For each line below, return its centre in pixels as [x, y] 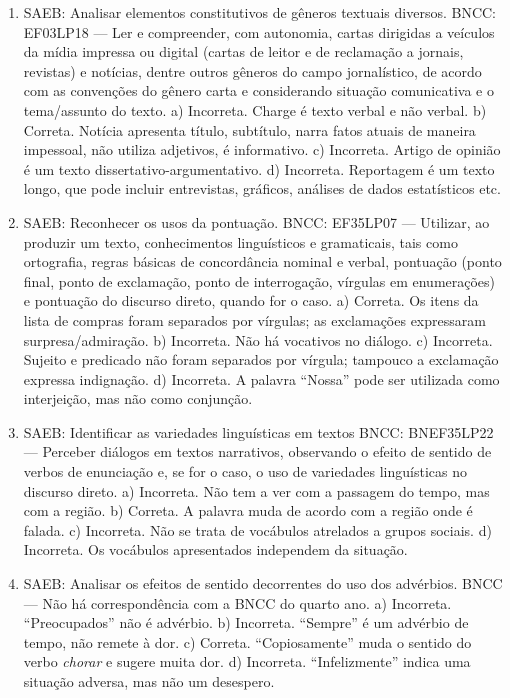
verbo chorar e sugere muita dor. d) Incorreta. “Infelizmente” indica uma [247, 661]
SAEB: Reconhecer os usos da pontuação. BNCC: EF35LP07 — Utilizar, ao [256, 221]
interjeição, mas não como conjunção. [138, 398]
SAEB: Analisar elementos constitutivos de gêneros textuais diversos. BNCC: [260, 12]
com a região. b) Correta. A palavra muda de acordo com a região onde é [248, 510]
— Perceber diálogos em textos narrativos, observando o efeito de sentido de [257, 451]
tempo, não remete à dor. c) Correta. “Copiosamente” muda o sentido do [247, 641]
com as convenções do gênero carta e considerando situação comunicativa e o [258, 90]
